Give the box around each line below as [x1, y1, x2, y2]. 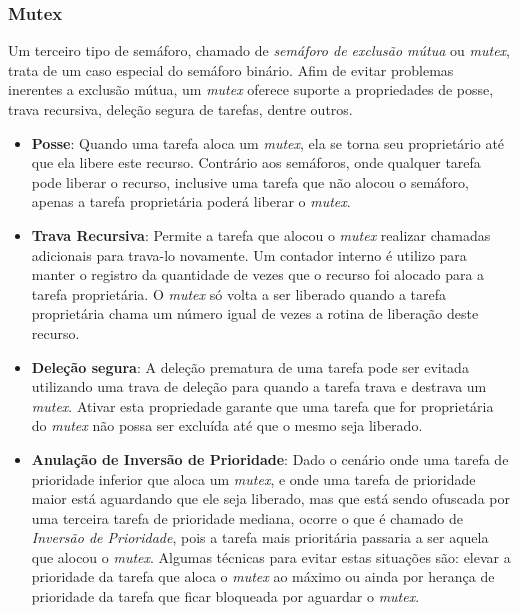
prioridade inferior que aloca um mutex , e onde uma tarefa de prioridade [31, 468, 476, 489]
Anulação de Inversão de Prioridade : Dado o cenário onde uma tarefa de [31, 448, 509, 469]
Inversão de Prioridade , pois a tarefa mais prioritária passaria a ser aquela [31, 527, 489, 548]
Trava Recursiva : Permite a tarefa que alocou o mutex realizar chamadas [31, 224, 491, 245]
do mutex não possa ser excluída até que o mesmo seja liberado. [31, 415, 423, 436]
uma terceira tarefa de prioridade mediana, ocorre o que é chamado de [31, 507, 463, 528]
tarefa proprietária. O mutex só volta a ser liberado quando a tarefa [31, 283, 447, 304]
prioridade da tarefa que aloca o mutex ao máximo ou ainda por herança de [31, 566, 495, 587]
